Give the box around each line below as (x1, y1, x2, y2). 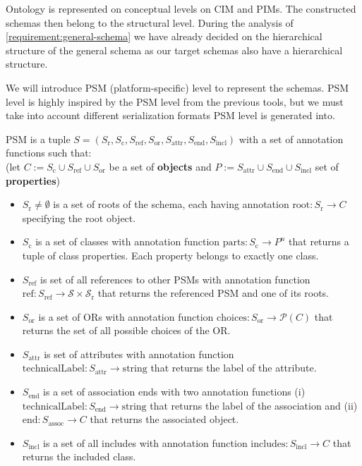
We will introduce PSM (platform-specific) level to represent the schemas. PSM (6, 80, 349, 94)
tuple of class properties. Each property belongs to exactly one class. (22, 247, 319, 262)
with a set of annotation (239, 131, 344, 146)
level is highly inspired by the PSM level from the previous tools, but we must (6, 94, 344, 109)
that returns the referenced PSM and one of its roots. (97, 286, 329, 300)
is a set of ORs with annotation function (38, 309, 214, 324)
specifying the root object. (22, 210, 136, 225)
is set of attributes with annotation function (44, 346, 234, 361)
